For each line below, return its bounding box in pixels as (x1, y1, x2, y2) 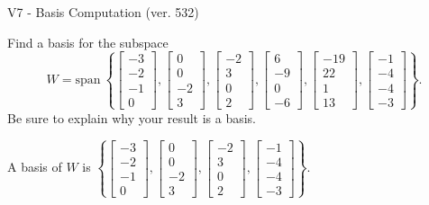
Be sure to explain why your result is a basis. (7, 108, 257, 127)
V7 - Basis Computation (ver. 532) (7, 3, 199, 21)
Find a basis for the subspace (7, 32, 169, 51)
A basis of (7, 157, 62, 176)
